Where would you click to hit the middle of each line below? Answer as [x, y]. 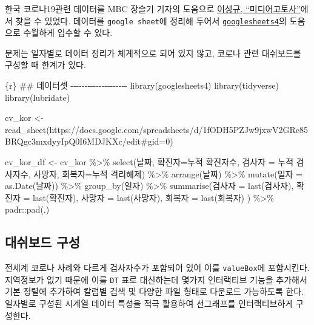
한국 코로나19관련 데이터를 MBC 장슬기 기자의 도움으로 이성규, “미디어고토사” [153, 9]
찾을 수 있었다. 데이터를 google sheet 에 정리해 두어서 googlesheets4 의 [151, 20]
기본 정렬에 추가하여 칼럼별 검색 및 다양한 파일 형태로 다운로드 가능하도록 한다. [155, 291]
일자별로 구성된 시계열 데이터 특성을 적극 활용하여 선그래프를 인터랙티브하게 [149, 303]
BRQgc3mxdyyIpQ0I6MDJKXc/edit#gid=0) [89, 141]
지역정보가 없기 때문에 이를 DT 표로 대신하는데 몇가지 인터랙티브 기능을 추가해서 [156, 279]
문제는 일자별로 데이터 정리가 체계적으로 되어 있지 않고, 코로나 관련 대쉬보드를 [153, 53]
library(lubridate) [38, 97]
